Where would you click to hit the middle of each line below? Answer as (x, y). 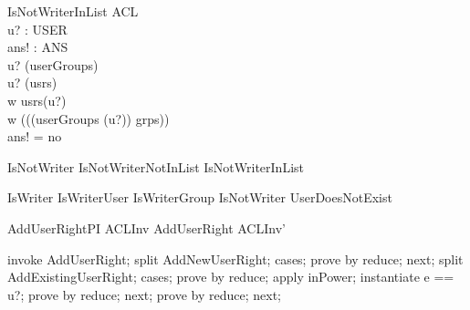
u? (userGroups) (53, 64)
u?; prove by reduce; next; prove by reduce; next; (144, 294)
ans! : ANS (38, 47)
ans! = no (35, 136)
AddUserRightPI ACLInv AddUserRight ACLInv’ (146, 227)
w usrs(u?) (37, 100)
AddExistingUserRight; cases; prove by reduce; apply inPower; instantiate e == (231, 277)
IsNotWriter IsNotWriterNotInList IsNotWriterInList (156, 166)
